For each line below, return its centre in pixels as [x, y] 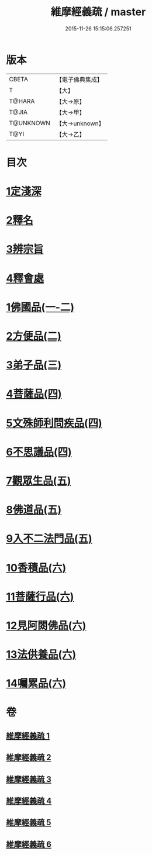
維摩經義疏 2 [29, 758]
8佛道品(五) [34, 510]
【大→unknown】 [80, 123]
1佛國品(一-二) [40, 307]
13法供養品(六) [41, 655]
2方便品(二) [34, 336]
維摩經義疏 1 [28, 735]
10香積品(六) [36, 568]
